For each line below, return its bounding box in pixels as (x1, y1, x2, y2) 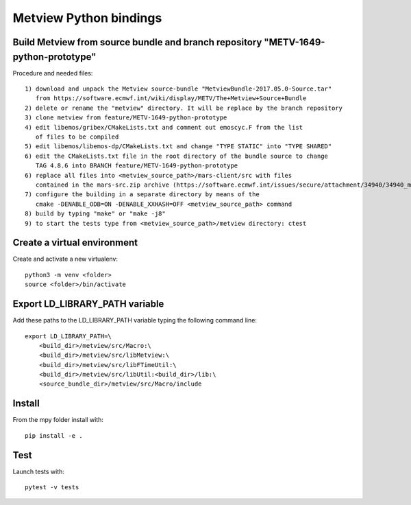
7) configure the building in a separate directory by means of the (25, 191, 260, 198)
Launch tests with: (12, 467, 65, 475)
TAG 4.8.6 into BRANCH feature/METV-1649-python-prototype (35, 162, 238, 169)
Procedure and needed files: (12, 69, 93, 77)
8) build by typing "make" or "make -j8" (25, 210, 166, 218)
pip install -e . (25, 432, 83, 439)
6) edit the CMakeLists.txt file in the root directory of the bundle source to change (25, 152, 329, 160)
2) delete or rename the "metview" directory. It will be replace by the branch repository (25, 104, 342, 112)
